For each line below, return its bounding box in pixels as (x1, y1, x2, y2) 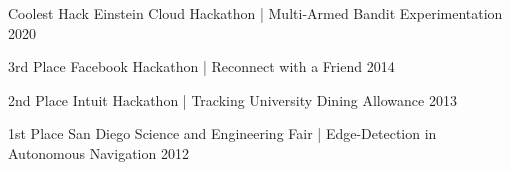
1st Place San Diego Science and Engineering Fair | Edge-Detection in (8, 123, 437, 144)
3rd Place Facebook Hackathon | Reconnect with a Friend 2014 (8, 56, 395, 77)
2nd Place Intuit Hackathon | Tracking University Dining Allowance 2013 (8, 89, 457, 110)
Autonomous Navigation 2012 (8, 142, 189, 163)
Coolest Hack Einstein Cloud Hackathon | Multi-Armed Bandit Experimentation (8, 3, 503, 23)
